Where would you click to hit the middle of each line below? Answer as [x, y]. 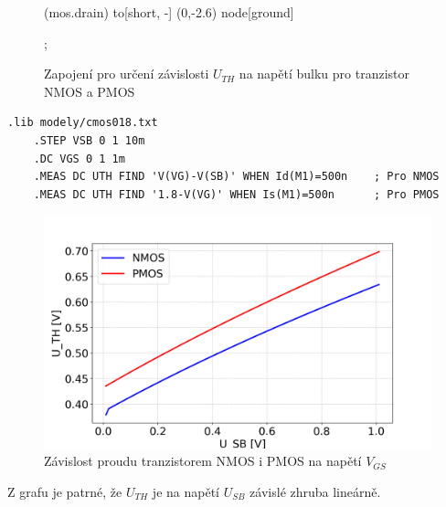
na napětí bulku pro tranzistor [324, 74]
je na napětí [186, 491]
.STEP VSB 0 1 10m [89, 140]
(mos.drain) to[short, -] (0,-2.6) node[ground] [169, 12]
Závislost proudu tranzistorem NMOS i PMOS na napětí [203, 461]
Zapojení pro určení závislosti [127, 74]
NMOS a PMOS [90, 91]
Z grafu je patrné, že [65, 491]
